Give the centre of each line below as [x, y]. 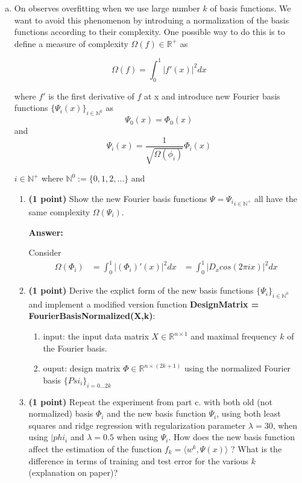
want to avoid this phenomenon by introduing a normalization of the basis [152, 20]
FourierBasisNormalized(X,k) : [92, 316]
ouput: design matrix [82, 368]
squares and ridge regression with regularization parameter [137, 425]
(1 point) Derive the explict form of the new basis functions [141, 290]
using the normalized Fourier [238, 368]
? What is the [256, 449]
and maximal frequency [234, 336]
